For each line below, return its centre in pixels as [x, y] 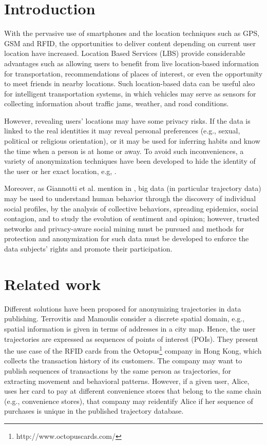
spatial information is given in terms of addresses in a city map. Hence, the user [130, 328]
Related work [53, 284]
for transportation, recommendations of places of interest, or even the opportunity [133, 73]
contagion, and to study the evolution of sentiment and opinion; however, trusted [132, 218]
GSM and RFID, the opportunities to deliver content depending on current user [130, 43]
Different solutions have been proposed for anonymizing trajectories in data [123, 308]
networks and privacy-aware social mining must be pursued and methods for [124, 228]
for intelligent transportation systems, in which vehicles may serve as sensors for [130, 93]
